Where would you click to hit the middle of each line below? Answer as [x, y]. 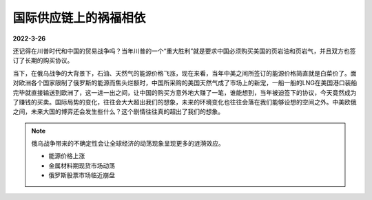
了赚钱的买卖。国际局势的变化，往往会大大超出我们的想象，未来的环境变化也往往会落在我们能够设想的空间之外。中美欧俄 [185, 102]
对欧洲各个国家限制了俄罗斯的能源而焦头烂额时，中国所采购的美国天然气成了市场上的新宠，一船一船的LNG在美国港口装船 [185, 83]
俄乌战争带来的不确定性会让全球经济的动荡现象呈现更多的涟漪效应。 [128, 144]
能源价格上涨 [67, 156]
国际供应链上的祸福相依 [79, 18]
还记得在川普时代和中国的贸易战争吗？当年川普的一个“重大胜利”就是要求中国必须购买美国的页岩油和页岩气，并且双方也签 [184, 51]
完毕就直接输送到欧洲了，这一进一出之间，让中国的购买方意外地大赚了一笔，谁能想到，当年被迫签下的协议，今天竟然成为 [185, 92]
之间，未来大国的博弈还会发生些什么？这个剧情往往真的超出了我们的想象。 [118, 112]
